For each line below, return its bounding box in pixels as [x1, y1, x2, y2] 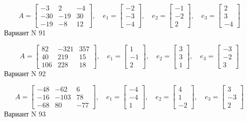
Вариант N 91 [4, 27, 46, 38]
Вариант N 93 [4, 109, 46, 119]
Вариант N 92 [4, 68, 46, 78]
